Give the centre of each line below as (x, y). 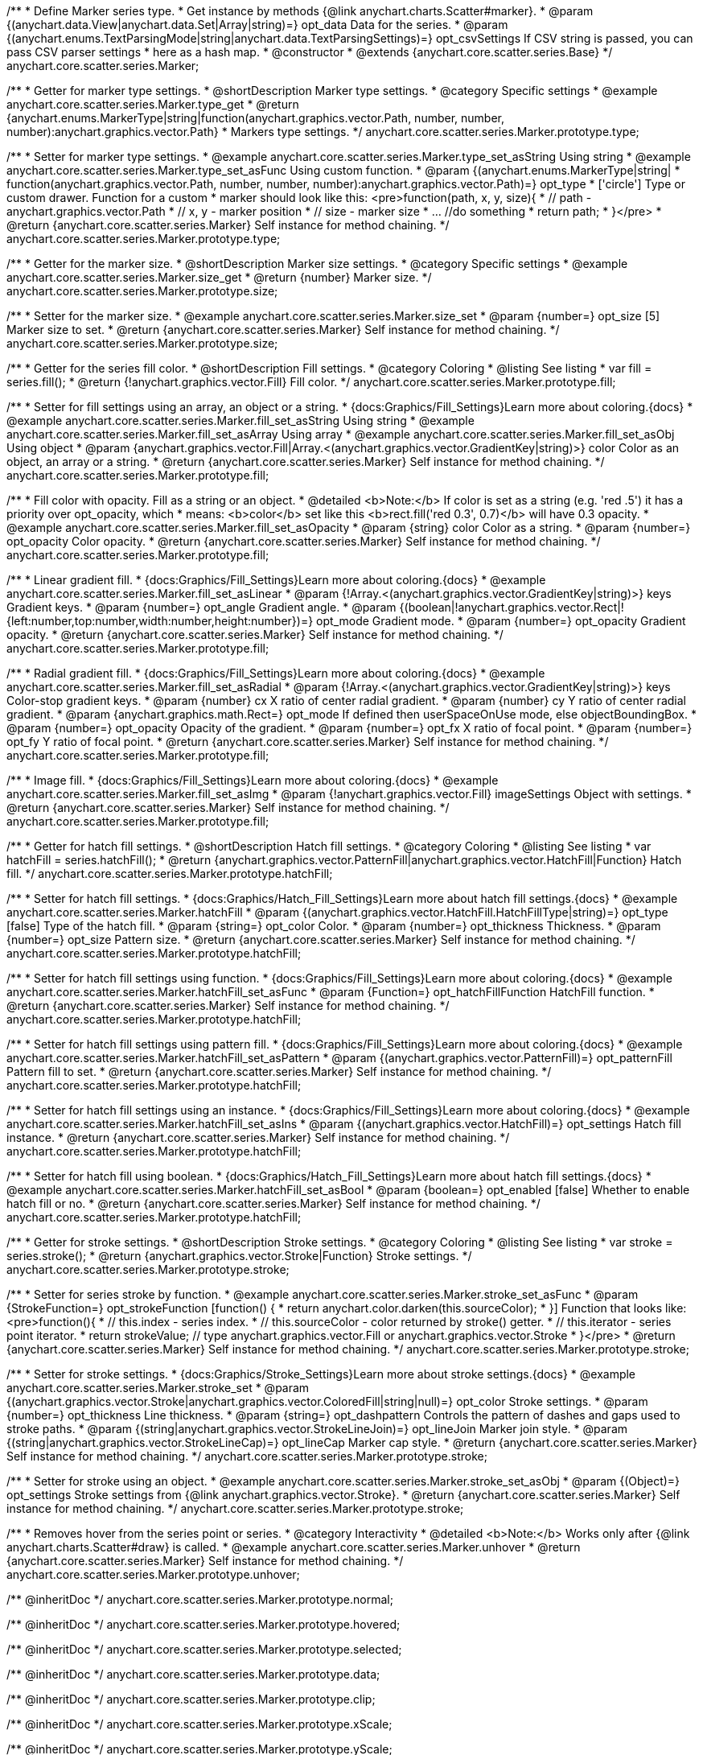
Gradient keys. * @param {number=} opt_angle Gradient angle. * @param (201, 607)
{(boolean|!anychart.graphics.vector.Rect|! (512, 607)
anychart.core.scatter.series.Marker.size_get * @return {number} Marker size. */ (219, 277)
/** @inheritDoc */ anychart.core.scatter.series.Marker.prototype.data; (193, 1674)
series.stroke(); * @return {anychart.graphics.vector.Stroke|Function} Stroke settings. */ (239, 1256)
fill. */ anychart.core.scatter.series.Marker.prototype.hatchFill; (170, 873)
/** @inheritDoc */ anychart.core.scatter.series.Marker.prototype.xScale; (199, 1724)
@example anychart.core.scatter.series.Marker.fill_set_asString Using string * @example (240, 420)
